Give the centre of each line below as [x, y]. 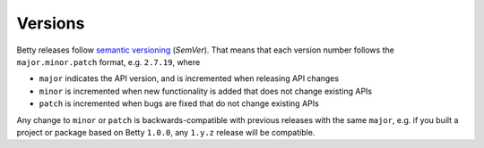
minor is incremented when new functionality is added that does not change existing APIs [205, 91]
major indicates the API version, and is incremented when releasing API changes [189, 78]
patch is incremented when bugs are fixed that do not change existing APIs [179, 103]
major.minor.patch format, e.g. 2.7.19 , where [108, 62]
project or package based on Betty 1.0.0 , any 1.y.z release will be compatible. [166, 132]
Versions [51, 23]
